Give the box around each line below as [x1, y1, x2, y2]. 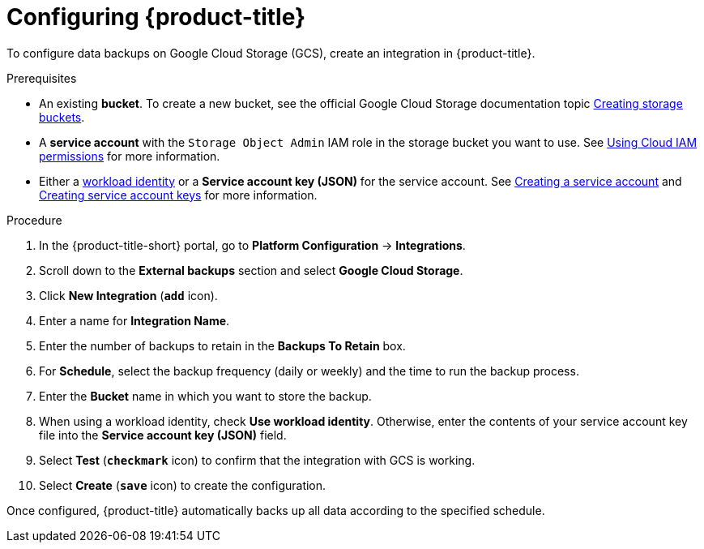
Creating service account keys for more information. [39, 187, 318, 202]
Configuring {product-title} [6, 3, 306, 31]
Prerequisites [6, 71, 77, 85]
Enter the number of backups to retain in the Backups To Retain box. [39, 338, 406, 353]
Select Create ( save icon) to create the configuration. [39, 478, 326, 492]
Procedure [6, 212, 62, 227]
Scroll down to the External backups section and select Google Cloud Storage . [39, 263, 463, 277]
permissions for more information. [39, 148, 220, 163]
